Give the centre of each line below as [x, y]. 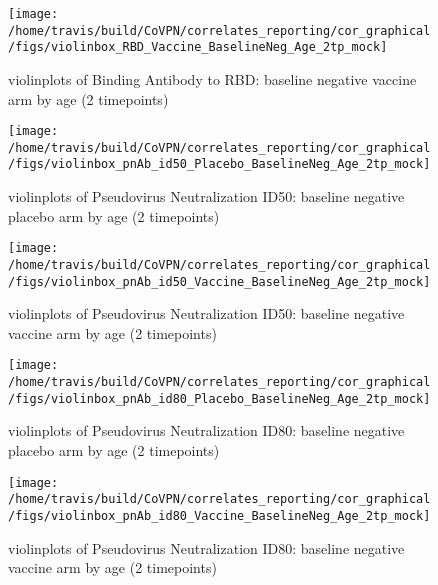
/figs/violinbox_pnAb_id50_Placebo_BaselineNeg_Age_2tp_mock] [219, 164]
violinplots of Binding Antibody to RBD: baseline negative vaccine [212, 78]
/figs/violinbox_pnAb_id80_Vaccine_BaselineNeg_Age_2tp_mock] [219, 515]
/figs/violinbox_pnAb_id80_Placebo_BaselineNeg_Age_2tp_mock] [219, 398]
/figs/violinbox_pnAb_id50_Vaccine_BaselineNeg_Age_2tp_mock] [219, 281]
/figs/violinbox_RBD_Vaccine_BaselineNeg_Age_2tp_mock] [198, 47]
